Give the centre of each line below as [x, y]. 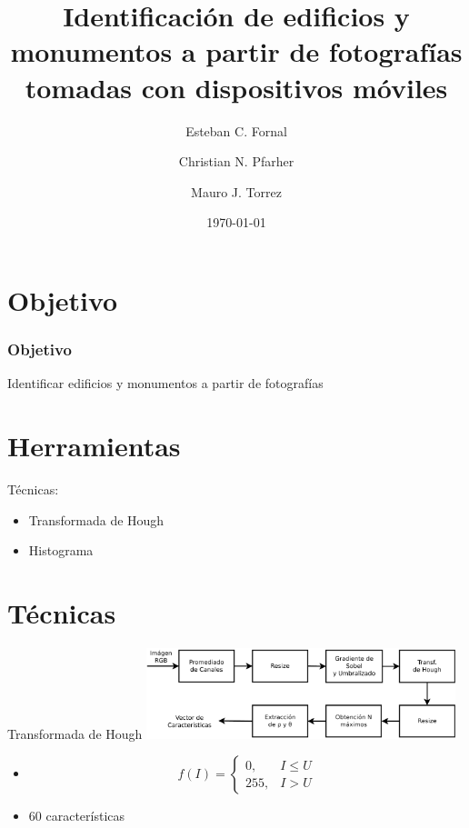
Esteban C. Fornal [236, 130]
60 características [77, 816]
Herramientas [94, 446]
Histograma [61, 550]
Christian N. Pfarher [236, 161]
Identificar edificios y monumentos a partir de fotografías [165, 383]
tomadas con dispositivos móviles [236, 87]
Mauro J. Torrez [236, 191]
